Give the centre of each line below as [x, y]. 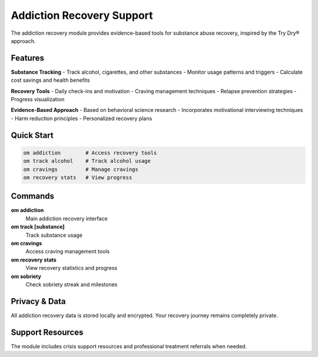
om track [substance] [38, 227]
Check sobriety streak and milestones [72, 284]
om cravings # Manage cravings [81, 169]
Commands [33, 196]
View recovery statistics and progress [72, 268]
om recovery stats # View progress [78, 177]
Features [27, 58]
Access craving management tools [68, 252]
